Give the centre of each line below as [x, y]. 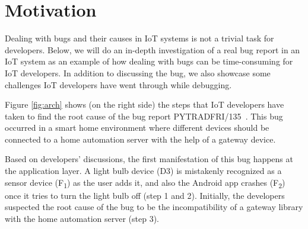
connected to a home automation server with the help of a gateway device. [140, 139]
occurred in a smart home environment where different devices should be [137, 128]
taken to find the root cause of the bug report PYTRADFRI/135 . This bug [144, 116]
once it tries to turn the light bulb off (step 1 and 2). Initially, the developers [145, 195]
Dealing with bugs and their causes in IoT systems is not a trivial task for [139, 38]
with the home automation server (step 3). [82, 218]
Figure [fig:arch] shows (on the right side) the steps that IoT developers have [145, 104]
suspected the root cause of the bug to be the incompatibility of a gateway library [154, 207]
